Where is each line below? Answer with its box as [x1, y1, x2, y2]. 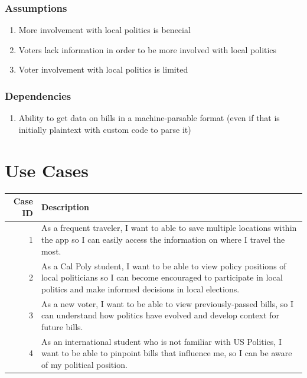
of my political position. [41, 358, 128, 370]
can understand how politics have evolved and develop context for [41, 309, 280, 321]
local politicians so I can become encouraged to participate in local [41, 271, 283, 283]
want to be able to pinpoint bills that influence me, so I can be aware [41, 347, 292, 359]
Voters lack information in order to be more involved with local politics [18, 43, 277, 56]
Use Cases [5, 158, 89, 182]
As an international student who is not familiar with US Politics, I [41, 335, 282, 347]
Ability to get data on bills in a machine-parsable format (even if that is [18, 112, 280, 124]
